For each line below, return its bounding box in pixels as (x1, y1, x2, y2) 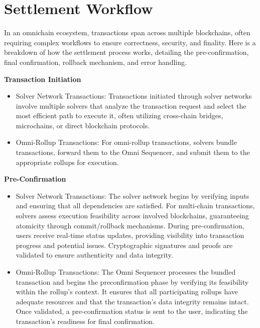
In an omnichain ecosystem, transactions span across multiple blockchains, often (4, 27, 250, 38)
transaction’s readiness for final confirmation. (16, 315, 155, 326)
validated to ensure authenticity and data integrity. (16, 250, 173, 260)
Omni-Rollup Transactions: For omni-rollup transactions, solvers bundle (16, 137, 237, 147)
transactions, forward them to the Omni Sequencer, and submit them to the (16, 147, 250, 157)
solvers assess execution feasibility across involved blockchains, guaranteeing (16, 210, 249, 221)
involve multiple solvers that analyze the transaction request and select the (16, 100, 246, 111)
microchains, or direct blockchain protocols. (16, 120, 150, 130)
